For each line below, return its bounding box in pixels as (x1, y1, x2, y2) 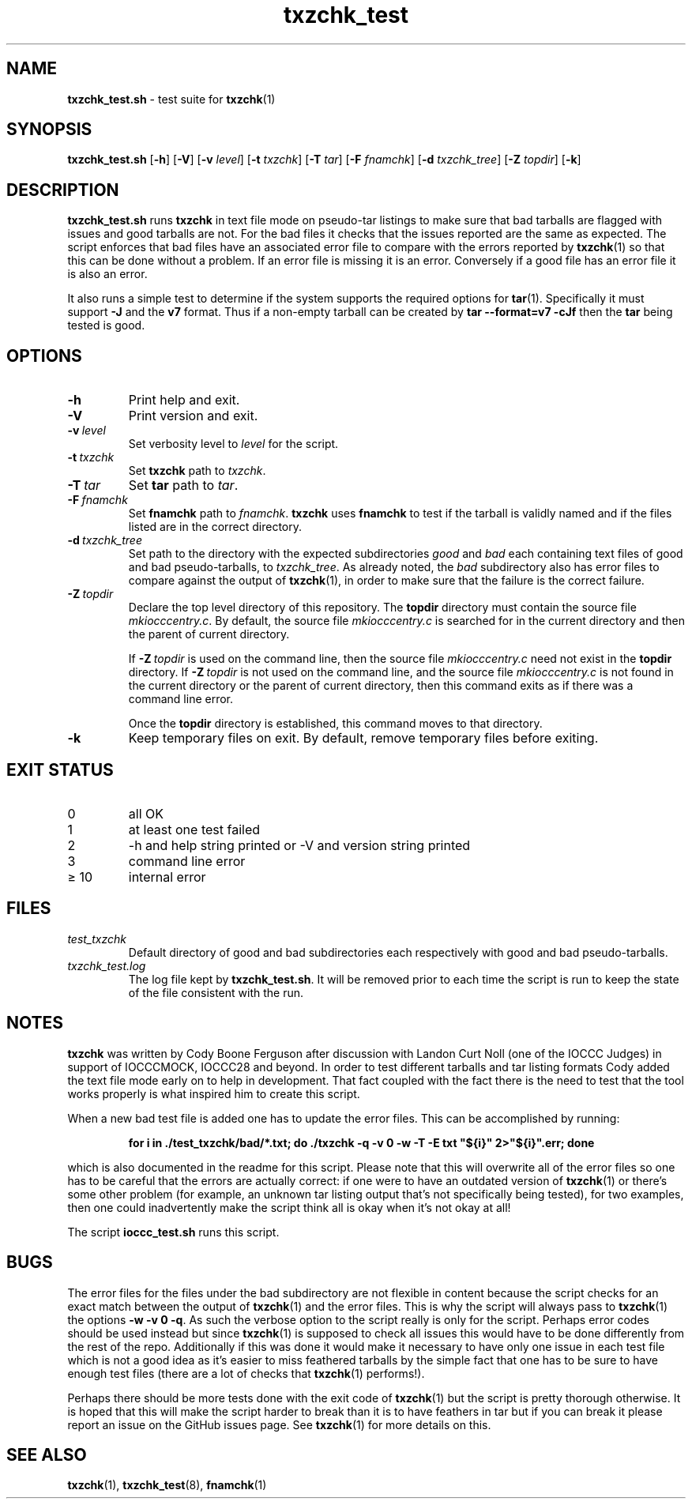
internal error (128, 868, 206, 885)
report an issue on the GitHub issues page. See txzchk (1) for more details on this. (67, 1417, 491, 1432)
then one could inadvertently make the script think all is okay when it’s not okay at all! (67, 1200, 511, 1214)
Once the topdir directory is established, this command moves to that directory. (128, 717, 543, 731)
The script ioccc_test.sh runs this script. (67, 1225, 280, 1239)
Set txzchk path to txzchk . (128, 464, 266, 478)
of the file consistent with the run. (128, 985, 304, 999)
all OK (128, 805, 164, 822)
